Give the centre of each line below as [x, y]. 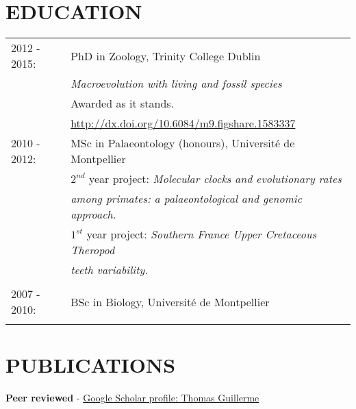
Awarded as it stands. [123, 103]
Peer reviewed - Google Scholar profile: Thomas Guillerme [132, 398]
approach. [93, 214]
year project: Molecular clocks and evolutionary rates [215, 179]
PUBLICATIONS [91, 365]
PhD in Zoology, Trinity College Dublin [166, 55]
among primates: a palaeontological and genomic [187, 199]
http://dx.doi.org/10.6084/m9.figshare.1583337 [183, 123]
